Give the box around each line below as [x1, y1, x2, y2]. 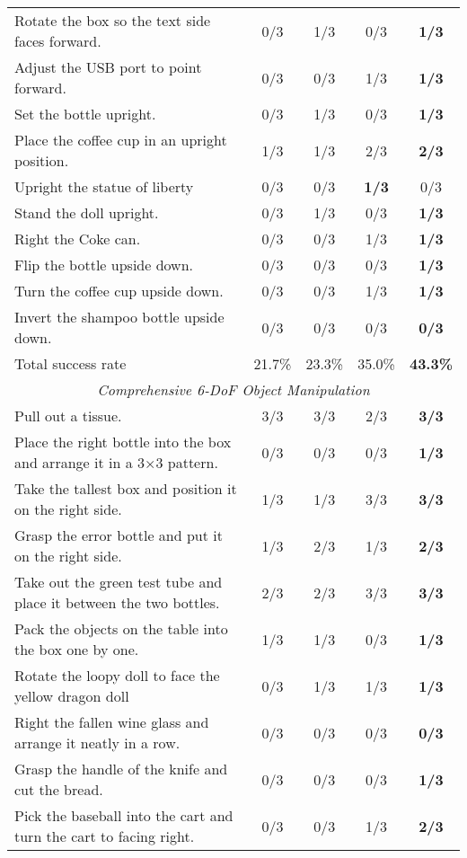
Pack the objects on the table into [14, 618, 228, 639]
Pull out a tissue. [14, 405, 122, 426]
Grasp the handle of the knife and [14, 758, 228, 779]
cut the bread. [14, 779, 103, 800]
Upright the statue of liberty [14, 176, 194, 197]
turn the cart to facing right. [14, 826, 195, 846]
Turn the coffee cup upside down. [14, 280, 224, 301]
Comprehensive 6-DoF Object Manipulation [97, 379, 370, 400]
